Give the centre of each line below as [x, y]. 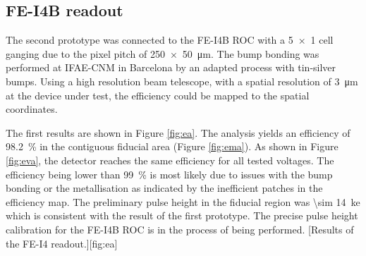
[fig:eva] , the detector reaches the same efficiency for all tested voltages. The [170, 160]
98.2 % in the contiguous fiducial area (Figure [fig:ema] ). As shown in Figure [172, 146]
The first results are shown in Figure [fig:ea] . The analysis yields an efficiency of [178, 132]
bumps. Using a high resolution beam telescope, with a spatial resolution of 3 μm [182, 81]
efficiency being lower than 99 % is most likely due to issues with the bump [169, 174]
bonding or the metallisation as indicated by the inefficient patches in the [164, 188]
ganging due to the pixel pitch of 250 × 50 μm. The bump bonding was [163, 53]
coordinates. [32, 109]
